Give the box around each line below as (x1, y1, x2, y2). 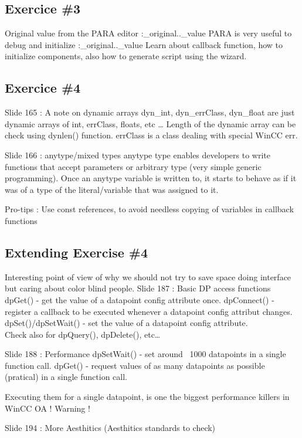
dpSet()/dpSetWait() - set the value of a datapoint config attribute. (5, 317, 248, 329)
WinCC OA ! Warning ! (5, 402, 90, 414)
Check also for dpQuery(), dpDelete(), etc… (5, 328, 161, 340)
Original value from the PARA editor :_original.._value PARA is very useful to (5, 27, 292, 39)
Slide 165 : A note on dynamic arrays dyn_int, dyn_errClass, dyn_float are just (5, 106, 295, 118)
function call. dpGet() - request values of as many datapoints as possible (5, 359, 265, 371)
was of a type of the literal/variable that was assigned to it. (5, 183, 219, 195)
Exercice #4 (5, 79, 81, 97)
